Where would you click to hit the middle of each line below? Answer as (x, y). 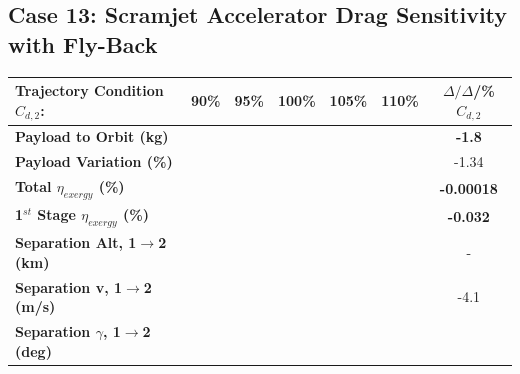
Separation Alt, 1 (76, 242)
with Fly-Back (83, 43)
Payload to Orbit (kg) (92, 136)
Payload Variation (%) (94, 161)
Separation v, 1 (69, 286)
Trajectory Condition (89, 90)
